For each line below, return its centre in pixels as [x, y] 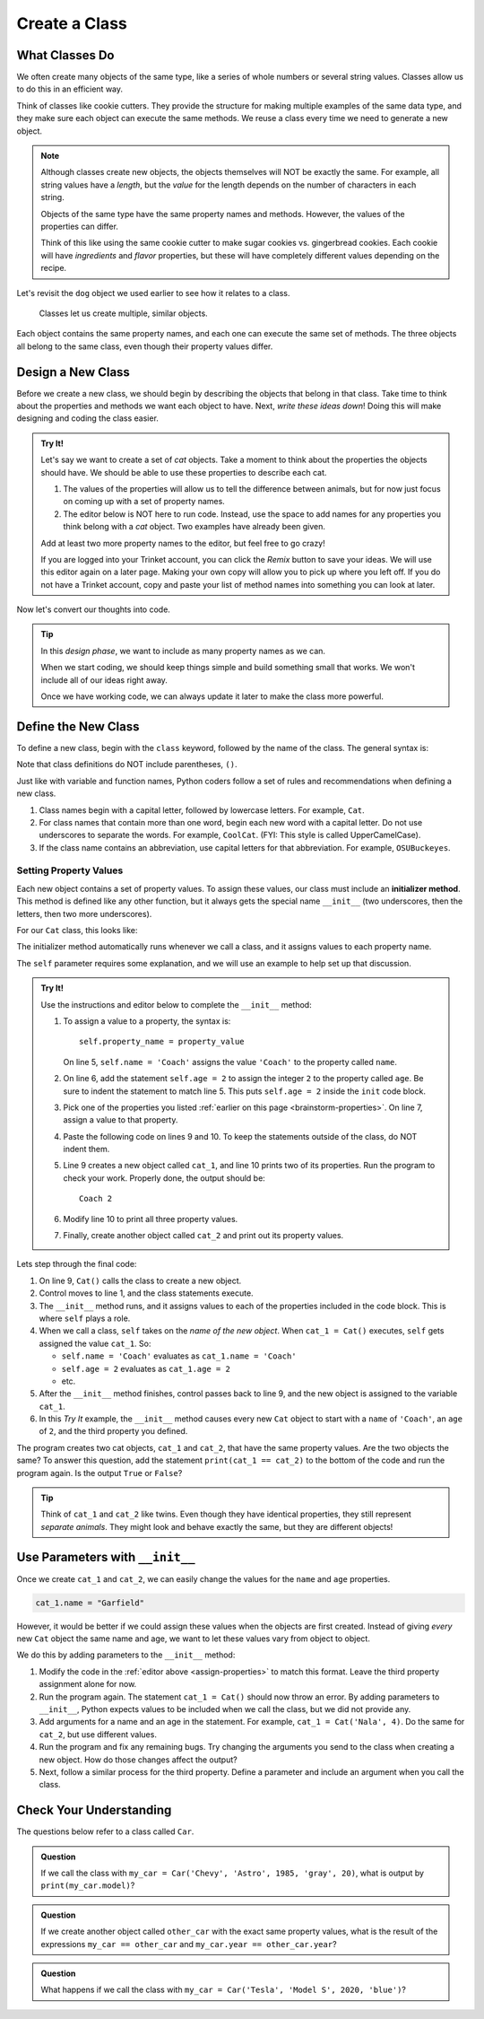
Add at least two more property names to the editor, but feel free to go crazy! [183, 543]
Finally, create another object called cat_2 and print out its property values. [203, 1236]
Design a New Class [73, 372]
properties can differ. [79, 226]
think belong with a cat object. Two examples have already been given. [194, 527]
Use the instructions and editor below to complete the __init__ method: [177, 1004]
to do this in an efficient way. [70, 89]
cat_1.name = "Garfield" [90, 1603]
